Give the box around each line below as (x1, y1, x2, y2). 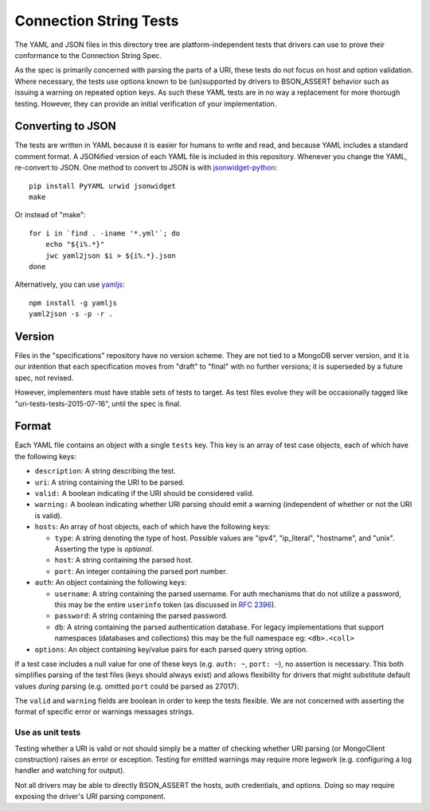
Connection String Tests (14, 12, 179, 29)
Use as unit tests (14, 727, 81, 738)
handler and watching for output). (14, 766, 125, 775)
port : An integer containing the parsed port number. (54, 566, 228, 576)
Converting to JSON (14, 119, 117, 133)
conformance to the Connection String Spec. (14, 50, 162, 60)
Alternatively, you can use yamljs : (14, 279, 125, 290)
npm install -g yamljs (29, 298, 118, 307)
